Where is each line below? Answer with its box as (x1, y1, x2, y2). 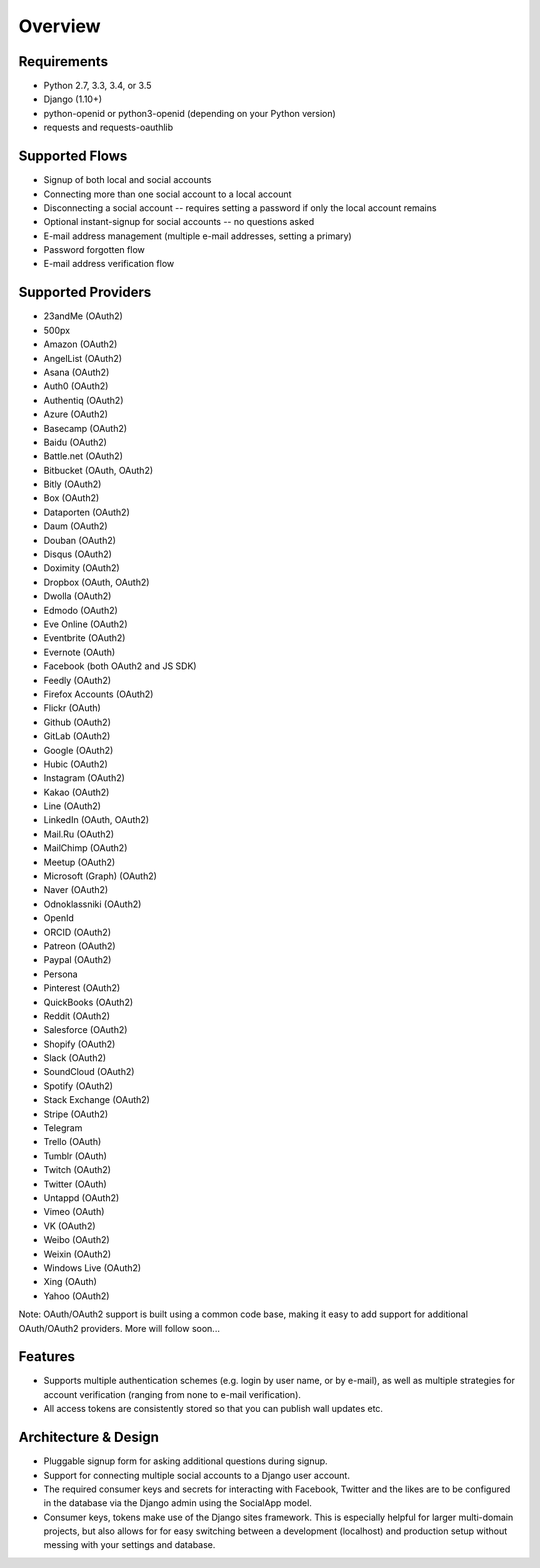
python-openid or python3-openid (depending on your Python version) (43, 107, 337, 119)
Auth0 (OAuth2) (43, 380, 109, 392)
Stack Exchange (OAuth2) (43, 1094, 150, 1106)
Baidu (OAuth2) (43, 436, 107, 448)
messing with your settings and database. (43, 1539, 216, 1551)
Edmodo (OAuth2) (43, 604, 119, 616)
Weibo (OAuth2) (43, 1234, 110, 1246)
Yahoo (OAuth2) (43, 1290, 110, 1302)
